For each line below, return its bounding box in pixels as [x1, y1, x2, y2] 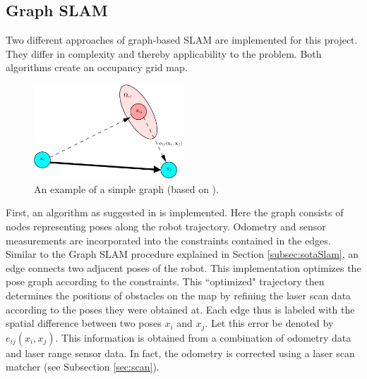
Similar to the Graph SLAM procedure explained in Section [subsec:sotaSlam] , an [6, 247, 359, 261]
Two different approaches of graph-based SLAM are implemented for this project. [6, 32, 358, 47]
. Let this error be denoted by [205, 316, 334, 330]
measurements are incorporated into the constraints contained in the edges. [6, 232, 331, 247]
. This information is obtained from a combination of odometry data [55, 330, 351, 344]
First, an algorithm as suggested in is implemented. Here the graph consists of [6, 205, 344, 220]
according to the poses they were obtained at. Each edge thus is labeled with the [6, 302, 355, 316]
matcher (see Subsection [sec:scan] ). [6, 359, 160, 374]
